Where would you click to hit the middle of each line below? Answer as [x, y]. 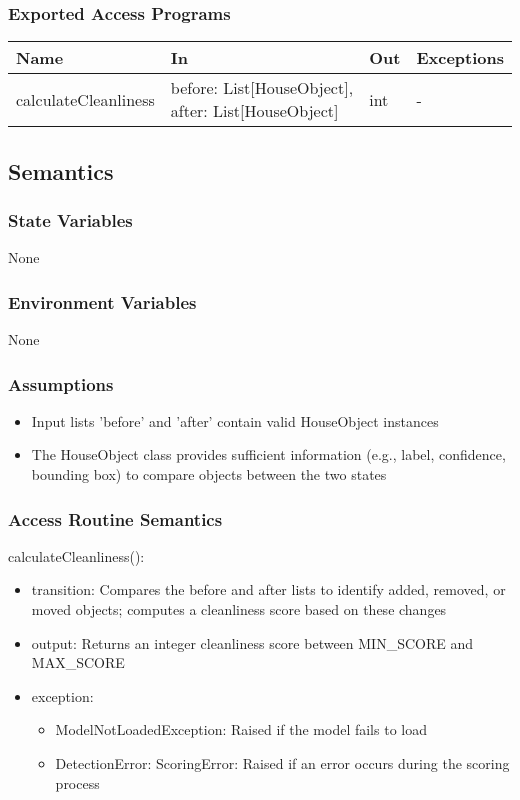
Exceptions [460, 58]
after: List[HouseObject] [254, 111]
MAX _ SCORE [78, 662]
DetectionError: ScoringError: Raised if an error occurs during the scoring [282, 763]
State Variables [70, 219]
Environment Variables [102, 301]
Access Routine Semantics [115, 518]
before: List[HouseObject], [262, 88]
